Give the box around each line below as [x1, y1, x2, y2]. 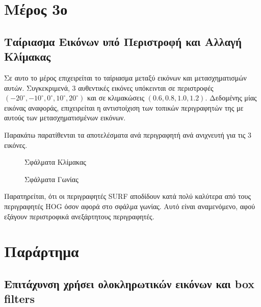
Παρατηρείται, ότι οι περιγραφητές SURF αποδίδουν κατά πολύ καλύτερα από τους [4, 191, 251, 201]
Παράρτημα [4, 241, 79, 262]
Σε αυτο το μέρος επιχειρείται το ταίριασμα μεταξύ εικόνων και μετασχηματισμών [4, 72, 247, 83]
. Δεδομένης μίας [205, 92, 257, 103]
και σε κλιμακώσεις [87, 92, 144, 103]
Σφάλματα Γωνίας [24, 173, 79, 184]
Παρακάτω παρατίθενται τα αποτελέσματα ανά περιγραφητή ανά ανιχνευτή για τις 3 [4, 129, 252, 140]
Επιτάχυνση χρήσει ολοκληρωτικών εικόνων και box [4, 275, 255, 291]
